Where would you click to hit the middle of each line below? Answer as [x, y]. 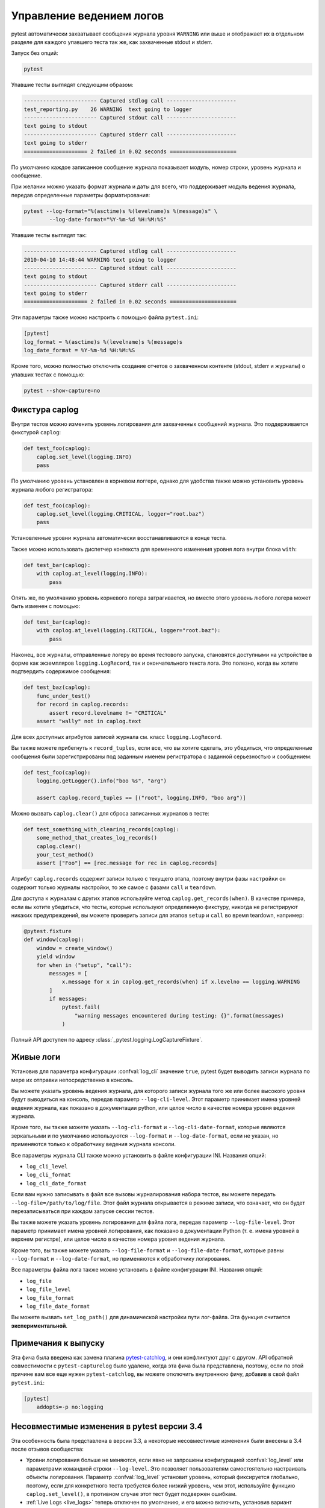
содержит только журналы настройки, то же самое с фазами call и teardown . [114, 887]
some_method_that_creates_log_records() [97, 838]
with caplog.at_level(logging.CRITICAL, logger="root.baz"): [128, 631]
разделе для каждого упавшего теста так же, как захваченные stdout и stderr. [112, 42]
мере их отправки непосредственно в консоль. [72, 1080]
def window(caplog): [54, 940]
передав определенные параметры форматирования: [81, 195]
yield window [56, 957]
